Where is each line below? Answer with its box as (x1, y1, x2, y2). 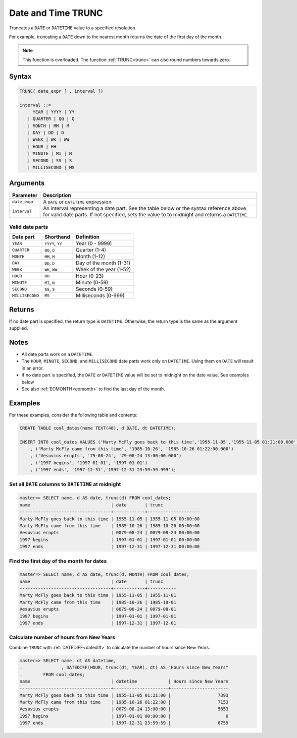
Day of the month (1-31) (76, 259, 131, 266)
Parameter (12, 191, 38, 198)
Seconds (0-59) (76, 286, 113, 293)
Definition (76, 234, 100, 241)
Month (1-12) (76, 253, 105, 260)
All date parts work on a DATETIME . (21, 351, 94, 357)
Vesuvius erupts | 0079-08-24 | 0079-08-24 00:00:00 (19, 530, 200, 536)
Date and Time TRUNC (9, 7, 103, 18)
